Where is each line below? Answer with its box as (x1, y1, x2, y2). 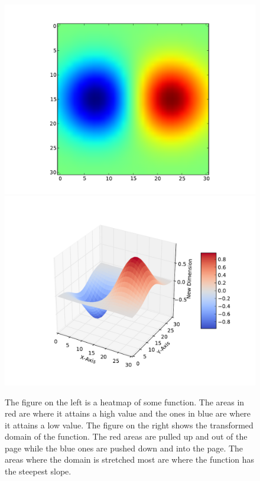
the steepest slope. (5, 465, 71, 477)
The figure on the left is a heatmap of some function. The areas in (5, 395, 245, 408)
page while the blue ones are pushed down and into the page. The (5, 441, 243, 454)
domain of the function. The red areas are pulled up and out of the (5, 430, 248, 443)
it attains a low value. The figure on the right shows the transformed (5, 418, 253, 431)
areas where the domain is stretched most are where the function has (5, 453, 255, 466)
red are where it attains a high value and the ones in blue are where (5, 407, 251, 420)
